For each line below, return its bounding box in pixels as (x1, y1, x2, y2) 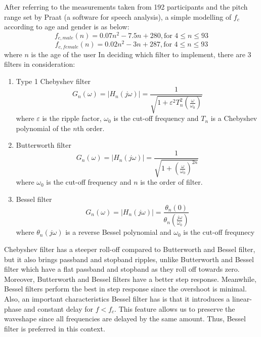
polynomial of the (16, 122, 71, 133)
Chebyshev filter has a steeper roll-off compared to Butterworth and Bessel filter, (4, 244, 255, 254)
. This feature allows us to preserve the (114, 303, 235, 314)
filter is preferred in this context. (4, 323, 105, 333)
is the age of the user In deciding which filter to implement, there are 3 (31, 49, 251, 59)
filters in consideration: (4, 59, 75, 69)
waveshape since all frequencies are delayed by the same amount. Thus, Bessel (4, 313, 246, 324)
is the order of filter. (140, 177, 203, 187)
